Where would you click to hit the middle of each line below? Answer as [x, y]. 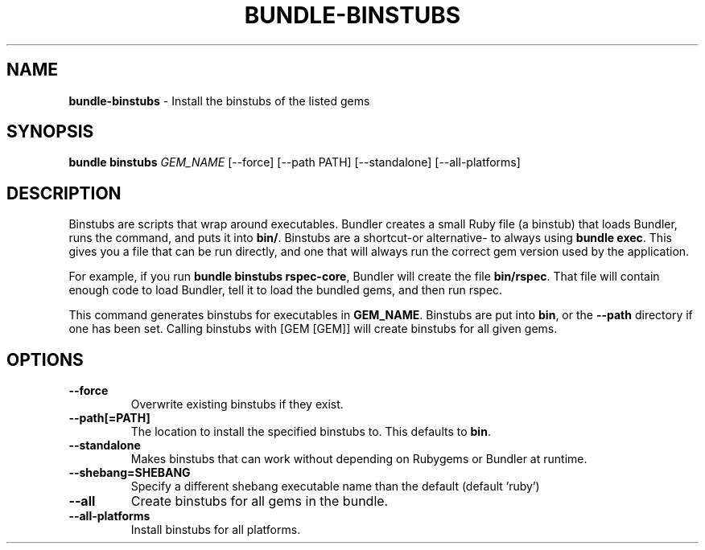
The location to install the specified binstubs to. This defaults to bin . [311, 432]
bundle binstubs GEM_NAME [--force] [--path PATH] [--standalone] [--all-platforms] [295, 162]
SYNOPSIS [50, 132]
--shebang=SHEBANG [130, 473]
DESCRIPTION [64, 193]
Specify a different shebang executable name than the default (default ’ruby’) [335, 486]
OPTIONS [45, 359]
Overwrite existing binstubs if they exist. [237, 404]
